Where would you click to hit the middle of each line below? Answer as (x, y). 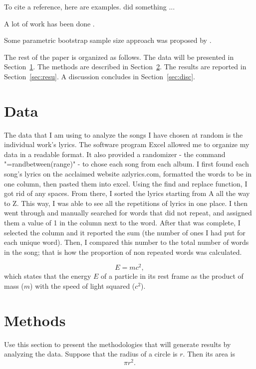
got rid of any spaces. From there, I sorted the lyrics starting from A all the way (127, 193)
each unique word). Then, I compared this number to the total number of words (127, 242)
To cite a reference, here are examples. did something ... (90, 6)
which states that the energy (48, 276)
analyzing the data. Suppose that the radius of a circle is (91, 354)
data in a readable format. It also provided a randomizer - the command (115, 154)
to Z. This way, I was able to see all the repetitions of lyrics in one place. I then (126, 203)
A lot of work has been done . (49, 23)
